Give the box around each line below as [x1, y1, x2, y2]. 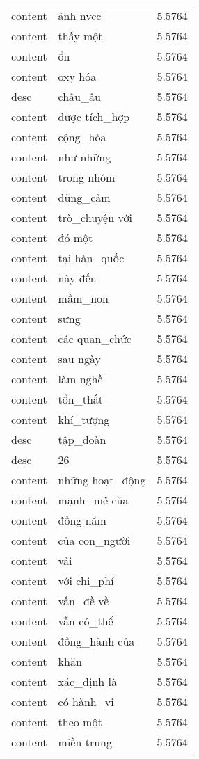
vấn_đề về [58, 593, 109, 609]
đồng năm [58, 512, 106, 528]
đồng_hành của [58, 633, 135, 649]
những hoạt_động [58, 472, 146, 488]
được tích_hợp [58, 109, 130, 125]
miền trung [58, 734, 112, 750]
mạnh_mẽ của [58, 492, 129, 508]
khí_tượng [58, 411, 110, 427]
